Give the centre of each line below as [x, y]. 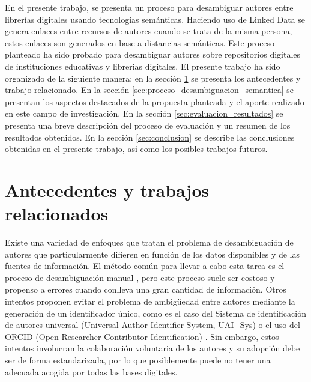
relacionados [57, 214]
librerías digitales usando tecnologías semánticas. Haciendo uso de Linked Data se [155, 19]
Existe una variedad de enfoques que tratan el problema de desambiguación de [149, 242]
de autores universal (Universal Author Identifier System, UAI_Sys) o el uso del [152, 325]
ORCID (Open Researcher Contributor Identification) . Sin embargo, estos [142, 336]
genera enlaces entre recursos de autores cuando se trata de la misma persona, [149, 31]
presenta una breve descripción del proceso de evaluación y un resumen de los [148, 125]
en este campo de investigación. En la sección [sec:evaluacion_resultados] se [144, 113]
